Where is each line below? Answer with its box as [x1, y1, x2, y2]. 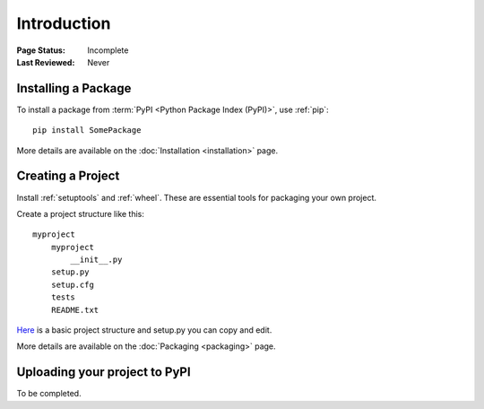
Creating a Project [16, 169, 120, 184]
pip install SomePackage [32, 126, 142, 135]
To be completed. [16, 388, 82, 399]
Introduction [16, 13, 111, 33]
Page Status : [16, 45, 66, 56]
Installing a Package [16, 81, 132, 96]
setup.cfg [50, 279, 94, 290]
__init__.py [70, 255, 123, 265]
